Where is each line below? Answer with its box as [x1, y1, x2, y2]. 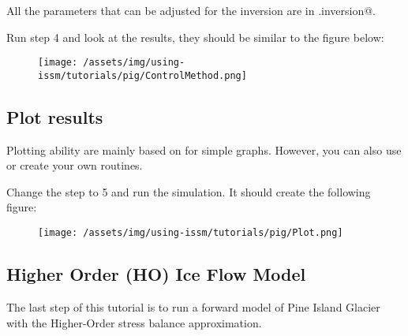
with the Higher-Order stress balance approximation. [6, 314, 262, 330]
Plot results [6, 104, 103, 129]
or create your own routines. [6, 157, 143, 174]
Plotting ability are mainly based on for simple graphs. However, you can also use [6, 141, 402, 158]
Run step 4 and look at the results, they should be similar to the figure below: [6, 28, 384, 45]
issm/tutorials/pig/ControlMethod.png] [38, 69, 247, 81]
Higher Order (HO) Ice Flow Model [6, 262, 306, 286]
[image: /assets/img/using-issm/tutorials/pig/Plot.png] [38, 227, 343, 239]
